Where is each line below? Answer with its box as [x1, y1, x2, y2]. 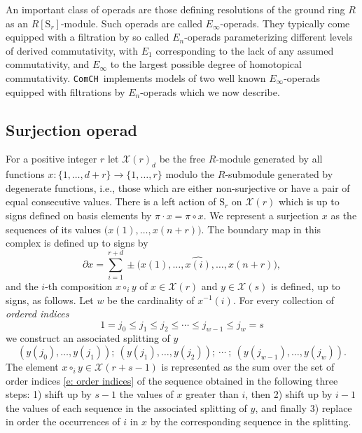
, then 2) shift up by [245, 387, 333, 401]
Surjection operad [6, 118, 137, 140]
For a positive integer [6, 151, 97, 166]
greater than [186, 387, 239, 401]
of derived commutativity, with [6, 43, 139, 57]
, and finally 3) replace [255, 400, 352, 415]
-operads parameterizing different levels [184, 29, 353, 44]
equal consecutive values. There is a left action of [6, 194, 216, 209]
